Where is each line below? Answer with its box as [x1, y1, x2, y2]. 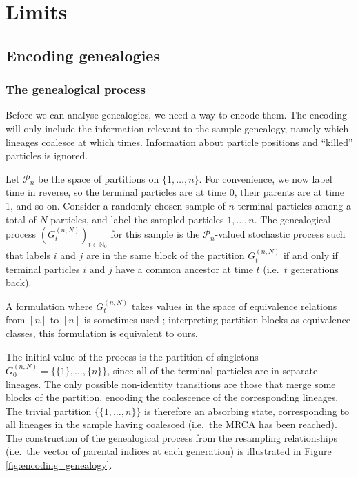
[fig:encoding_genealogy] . [6, 458, 112, 472]
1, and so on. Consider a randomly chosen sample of [6, 198, 226, 212]
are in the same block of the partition [86, 248, 245, 263]
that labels [6, 248, 51, 263]
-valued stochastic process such [215, 227, 346, 241]
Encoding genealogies [6, 44, 160, 65]
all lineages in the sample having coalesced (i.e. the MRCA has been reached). [6, 417, 337, 432]
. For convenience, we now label [199, 171, 332, 185]
